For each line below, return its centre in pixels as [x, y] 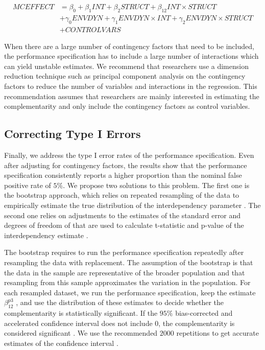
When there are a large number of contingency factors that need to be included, [129, 46]
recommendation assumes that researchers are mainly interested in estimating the [132, 96]
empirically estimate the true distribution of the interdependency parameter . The [132, 205]
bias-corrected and [204, 313]
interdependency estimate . [46, 235]
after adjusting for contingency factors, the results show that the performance [126, 165]
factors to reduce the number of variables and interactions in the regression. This [131, 86]
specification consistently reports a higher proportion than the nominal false [123, 175]
